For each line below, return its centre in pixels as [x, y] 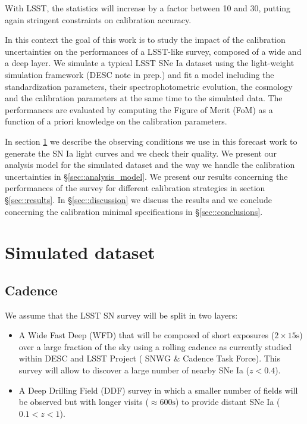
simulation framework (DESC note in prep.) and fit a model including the [140, 74]
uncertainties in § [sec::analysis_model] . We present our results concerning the [146, 176]
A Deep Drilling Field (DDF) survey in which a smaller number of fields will [158, 390]
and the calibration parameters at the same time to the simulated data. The [144, 98]
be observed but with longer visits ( [84, 402]
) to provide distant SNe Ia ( [228, 402]
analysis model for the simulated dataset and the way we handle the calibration [150, 165]
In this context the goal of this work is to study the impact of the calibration [145, 40]
